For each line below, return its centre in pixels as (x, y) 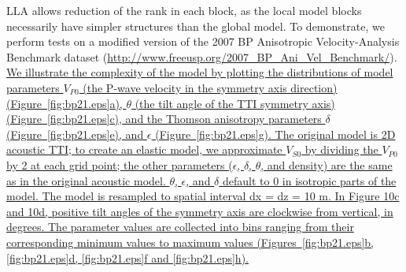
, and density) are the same (327, 164)
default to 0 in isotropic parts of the (309, 180)
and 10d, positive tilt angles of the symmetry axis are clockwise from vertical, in (200, 211)
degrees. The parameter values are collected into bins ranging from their (180, 227)
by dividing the (341, 149)
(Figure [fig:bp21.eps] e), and (75, 134)
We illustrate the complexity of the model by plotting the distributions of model (200, 72)
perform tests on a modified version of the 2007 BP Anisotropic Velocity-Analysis (203, 41)
